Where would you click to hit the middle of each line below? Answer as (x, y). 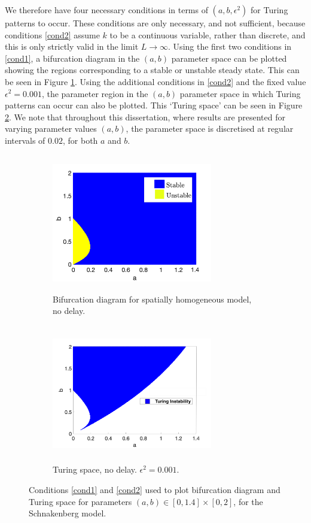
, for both (80, 140)
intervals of (25, 140)
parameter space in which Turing (240, 93)
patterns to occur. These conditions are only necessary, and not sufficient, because (155, 23)
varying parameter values (51, 129)
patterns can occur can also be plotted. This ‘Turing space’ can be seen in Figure (154, 105)
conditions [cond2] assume (52, 34)
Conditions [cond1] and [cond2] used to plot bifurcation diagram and (155, 490)
